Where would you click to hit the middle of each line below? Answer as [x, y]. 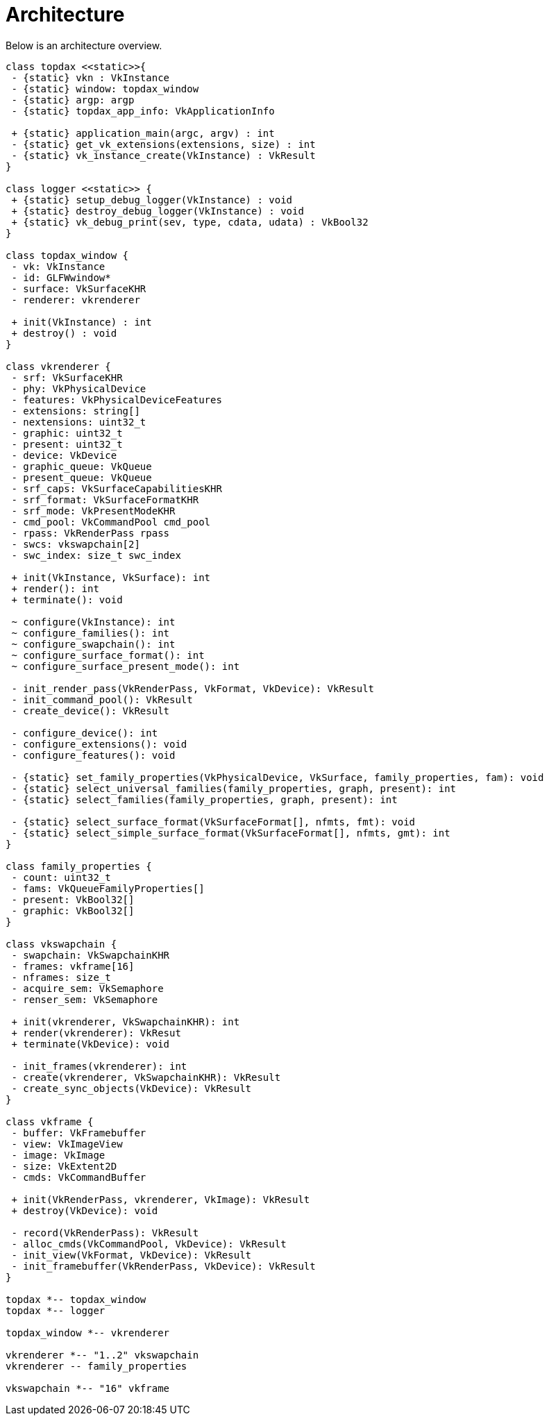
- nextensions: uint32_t [79, 422]
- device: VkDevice [64, 455]
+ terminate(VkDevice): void [91, 1044]
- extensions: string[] [76, 411]
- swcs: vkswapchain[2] [76, 544]
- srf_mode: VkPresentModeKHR [93, 511]
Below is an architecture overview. [84, 45]
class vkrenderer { [58, 366]
